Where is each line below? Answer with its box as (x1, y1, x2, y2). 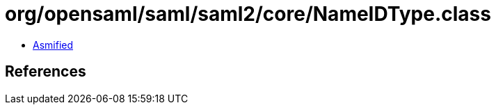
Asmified (33, 38, 74, 51)
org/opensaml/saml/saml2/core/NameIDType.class (5, 2, 491, 26)
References (5, 63, 86, 81)
